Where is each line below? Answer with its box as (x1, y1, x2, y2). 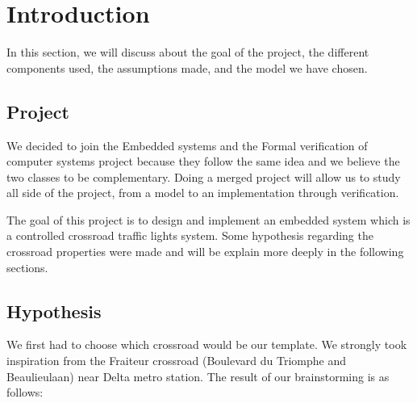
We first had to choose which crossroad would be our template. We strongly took (6, 336, 407, 353)
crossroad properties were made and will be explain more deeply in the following (6, 243, 404, 260)
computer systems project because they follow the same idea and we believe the (6, 153, 400, 170)
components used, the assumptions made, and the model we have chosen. (6, 59, 368, 76)
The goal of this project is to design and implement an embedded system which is (6, 211, 411, 228)
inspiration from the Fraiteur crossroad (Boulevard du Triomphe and (6, 352, 346, 369)
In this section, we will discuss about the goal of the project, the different (6, 44, 369, 61)
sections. (6, 258, 48, 275)
